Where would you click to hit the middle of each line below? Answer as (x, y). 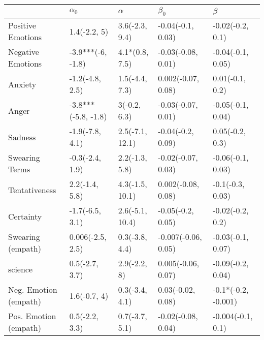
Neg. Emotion (33, 290)
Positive (22, 25)
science (21, 269)
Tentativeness (32, 190)
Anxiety (22, 84)
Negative (24, 52)
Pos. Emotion (32, 316)
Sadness (22, 137)
